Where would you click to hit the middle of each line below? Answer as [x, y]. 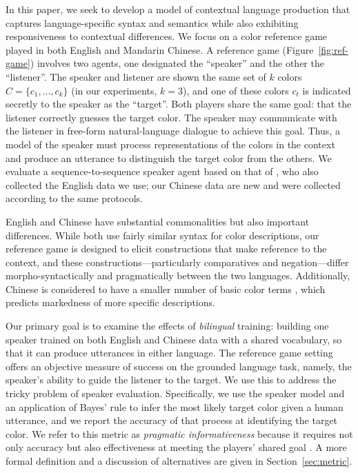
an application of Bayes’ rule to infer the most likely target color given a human [175, 406]
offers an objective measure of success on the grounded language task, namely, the [179, 366]
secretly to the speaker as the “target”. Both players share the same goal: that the [179, 104]
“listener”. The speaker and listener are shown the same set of [136, 76]
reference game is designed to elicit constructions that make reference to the [166, 249]
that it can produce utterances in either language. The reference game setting [169, 353]
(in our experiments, [114, 90]
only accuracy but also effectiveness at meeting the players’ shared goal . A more [176, 447]
